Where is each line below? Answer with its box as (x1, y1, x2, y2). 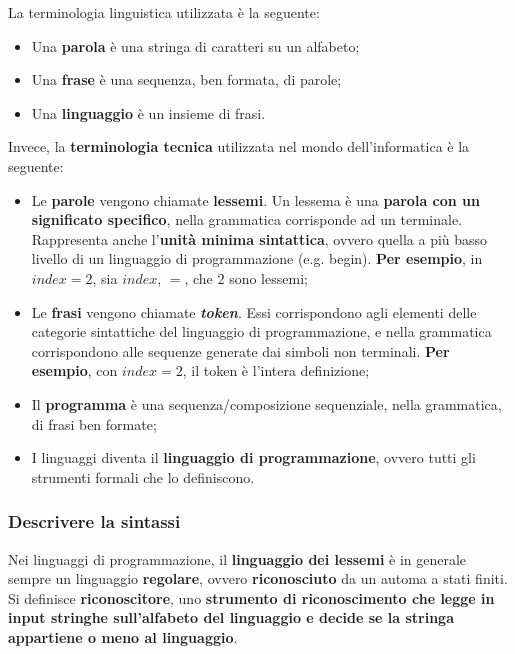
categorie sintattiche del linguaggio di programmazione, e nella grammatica (31, 321, 492, 342)
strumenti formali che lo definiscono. (31, 466, 255, 487)
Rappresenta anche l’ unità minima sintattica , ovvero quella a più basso (31, 228, 488, 249)
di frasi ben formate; (31, 413, 157, 434)
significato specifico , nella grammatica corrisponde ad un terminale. (31, 209, 462, 230)
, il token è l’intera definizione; (182, 360, 370, 381)
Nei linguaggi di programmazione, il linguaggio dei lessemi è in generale (8, 548, 467, 569)
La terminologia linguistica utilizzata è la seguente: (8, 2, 320, 22)
